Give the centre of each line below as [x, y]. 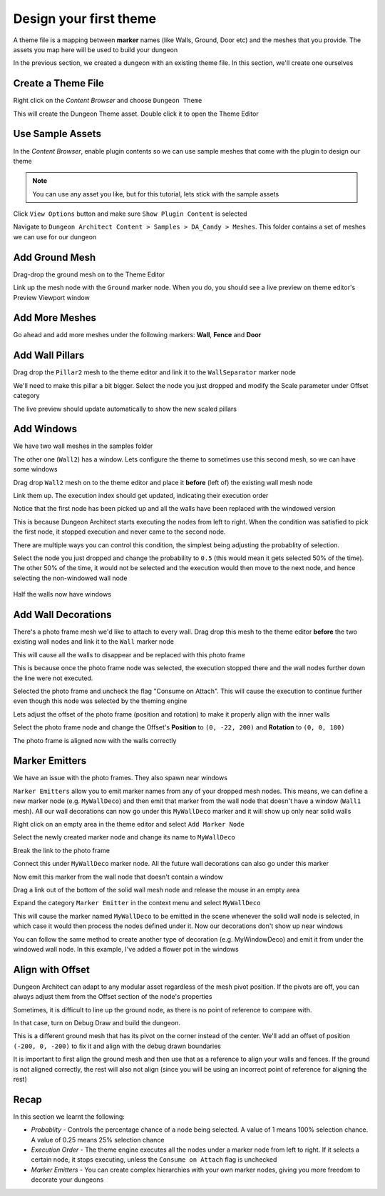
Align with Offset [52, 969]
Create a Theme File [59, 83]
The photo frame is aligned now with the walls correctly [95, 740]
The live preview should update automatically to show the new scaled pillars [125, 409]
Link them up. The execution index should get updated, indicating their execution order [141, 496]
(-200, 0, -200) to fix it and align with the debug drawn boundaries [117, 1046]
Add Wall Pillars [49, 355]
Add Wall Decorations [62, 614]
